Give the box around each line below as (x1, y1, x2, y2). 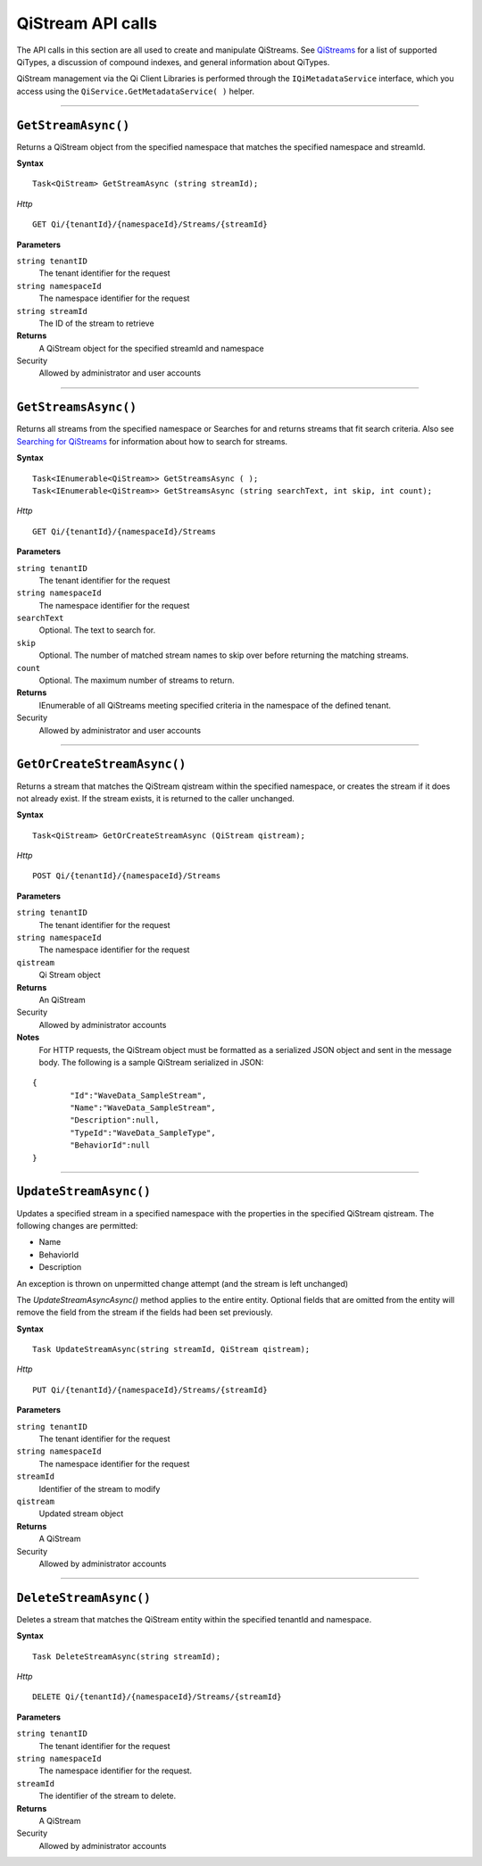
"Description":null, (70, 1115, 160, 1125)
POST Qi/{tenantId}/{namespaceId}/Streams (32, 871, 221, 881)
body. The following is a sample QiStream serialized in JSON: (38, 1057, 264, 1067)
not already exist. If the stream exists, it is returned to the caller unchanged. (16, 792, 295, 803)
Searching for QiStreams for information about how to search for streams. (16, 435, 288, 446)
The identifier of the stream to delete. (38, 1790, 177, 1802)
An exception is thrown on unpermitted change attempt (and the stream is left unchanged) (16, 1278, 348, 1289)
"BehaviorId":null (70, 1140, 151, 1150)
